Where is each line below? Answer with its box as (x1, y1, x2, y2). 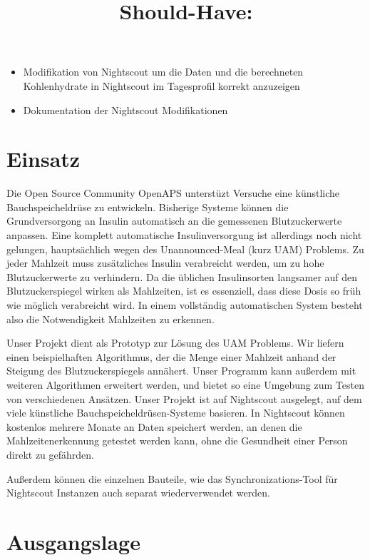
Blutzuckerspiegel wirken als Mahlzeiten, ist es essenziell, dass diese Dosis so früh (6, 283, 361, 298)
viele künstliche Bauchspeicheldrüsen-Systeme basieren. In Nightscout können (6, 405, 345, 420)
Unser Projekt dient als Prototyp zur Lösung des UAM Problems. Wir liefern (6, 335, 344, 350)
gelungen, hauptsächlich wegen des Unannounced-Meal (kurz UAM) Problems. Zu (6, 241, 364, 256)
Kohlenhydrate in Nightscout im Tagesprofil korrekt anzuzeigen (23, 78, 300, 93)
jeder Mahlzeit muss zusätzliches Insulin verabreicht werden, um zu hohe (6, 255, 324, 270)
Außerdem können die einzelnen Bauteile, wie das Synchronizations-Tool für (6, 471, 338, 486)
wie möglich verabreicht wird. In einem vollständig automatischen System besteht (6, 297, 363, 312)
